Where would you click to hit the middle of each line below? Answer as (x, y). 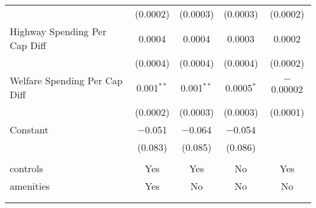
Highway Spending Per (58, 31)
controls (26, 168)
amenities (30, 186)
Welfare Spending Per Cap (66, 80)
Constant (29, 129)
